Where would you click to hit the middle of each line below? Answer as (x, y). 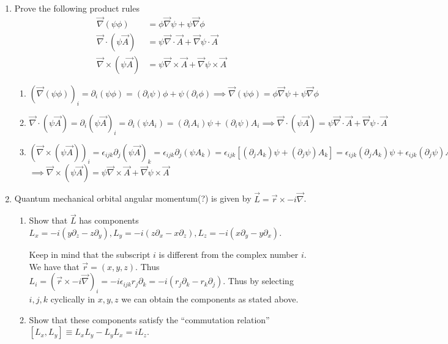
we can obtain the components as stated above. (210, 298)
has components (109, 220)
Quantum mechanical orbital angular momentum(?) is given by (133, 198)
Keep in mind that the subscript (90, 254)
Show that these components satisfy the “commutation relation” (149, 319)
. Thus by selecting (258, 281)
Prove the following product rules (77, 8)
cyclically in (73, 298)
